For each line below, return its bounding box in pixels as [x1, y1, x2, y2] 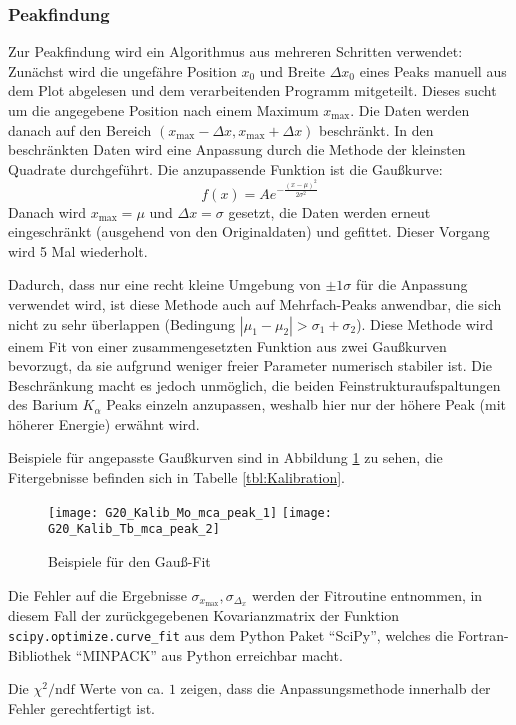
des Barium [8, 394, 78, 415]
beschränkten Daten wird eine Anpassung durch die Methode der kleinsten [8, 139, 466, 160]
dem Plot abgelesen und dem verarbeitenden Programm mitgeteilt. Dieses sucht [8, 80, 497, 101]
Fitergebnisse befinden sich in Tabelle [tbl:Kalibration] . [8, 467, 345, 488]
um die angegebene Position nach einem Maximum [8, 100, 319, 120]
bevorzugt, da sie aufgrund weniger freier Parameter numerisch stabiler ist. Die [8, 355, 493, 376]
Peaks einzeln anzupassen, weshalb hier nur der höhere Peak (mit [106, 394, 507, 415]
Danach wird [8, 201, 87, 222]
